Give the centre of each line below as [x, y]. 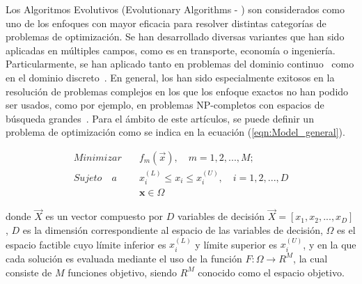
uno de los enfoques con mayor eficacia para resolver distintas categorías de [166, 23]
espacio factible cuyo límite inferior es [86, 244]
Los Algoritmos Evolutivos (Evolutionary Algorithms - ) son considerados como [175, 9]
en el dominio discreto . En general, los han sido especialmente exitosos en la [170, 77]
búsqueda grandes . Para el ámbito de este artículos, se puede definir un [160, 118]
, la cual [310, 258]
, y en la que [330, 244]
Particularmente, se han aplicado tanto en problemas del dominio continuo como [180, 64]
